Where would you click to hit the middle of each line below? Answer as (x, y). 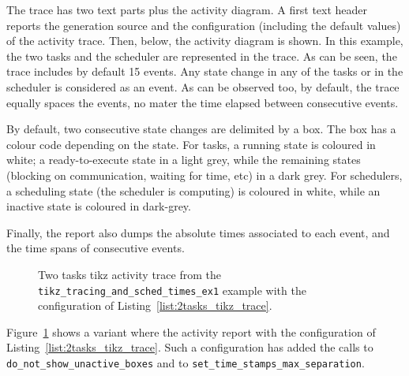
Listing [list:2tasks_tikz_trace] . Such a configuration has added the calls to (190, 347)
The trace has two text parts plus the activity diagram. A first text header (187, 9)
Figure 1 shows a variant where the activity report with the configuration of (191, 331)
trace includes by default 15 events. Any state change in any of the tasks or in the (205, 71)
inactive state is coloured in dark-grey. (99, 206)
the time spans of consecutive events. (96, 248)
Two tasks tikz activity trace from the (129, 274)
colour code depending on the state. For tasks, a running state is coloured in (191, 144)
